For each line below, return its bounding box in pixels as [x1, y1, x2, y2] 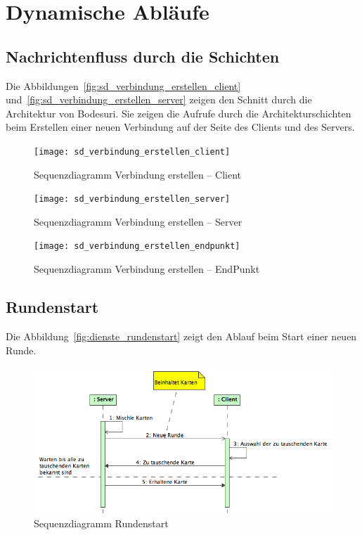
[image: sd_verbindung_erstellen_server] [34, 194, 231, 205]
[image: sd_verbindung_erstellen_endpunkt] [34, 241, 240, 252]
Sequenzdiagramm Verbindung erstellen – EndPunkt [34, 262, 260, 276]
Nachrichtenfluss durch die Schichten [6, 45, 280, 67]
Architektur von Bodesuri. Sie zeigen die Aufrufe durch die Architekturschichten [6, 105, 351, 120]
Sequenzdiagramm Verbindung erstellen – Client [34, 167, 241, 181]
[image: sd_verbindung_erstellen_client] [34, 146, 231, 157]
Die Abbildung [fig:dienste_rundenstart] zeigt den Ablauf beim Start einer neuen [6, 328, 357, 343]
